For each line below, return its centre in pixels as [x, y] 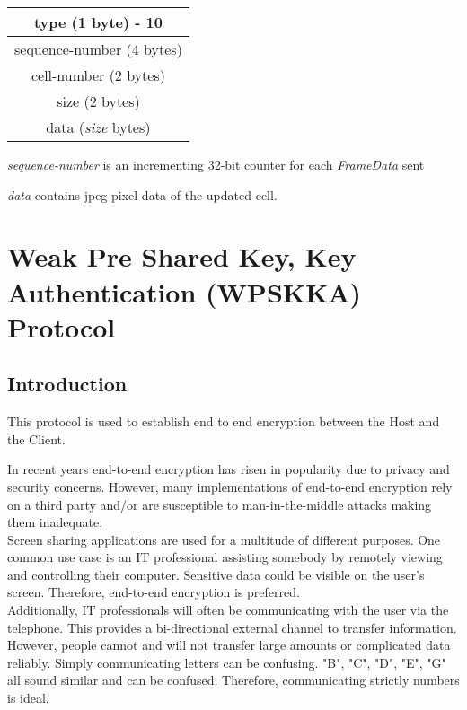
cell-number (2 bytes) [98, 75]
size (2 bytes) [98, 101]
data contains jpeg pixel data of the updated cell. [142, 194]
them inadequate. [55, 522]
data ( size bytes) [98, 127]
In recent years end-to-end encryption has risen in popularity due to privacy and [229, 469]
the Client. [36, 438]
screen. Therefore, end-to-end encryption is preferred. [154, 592]
